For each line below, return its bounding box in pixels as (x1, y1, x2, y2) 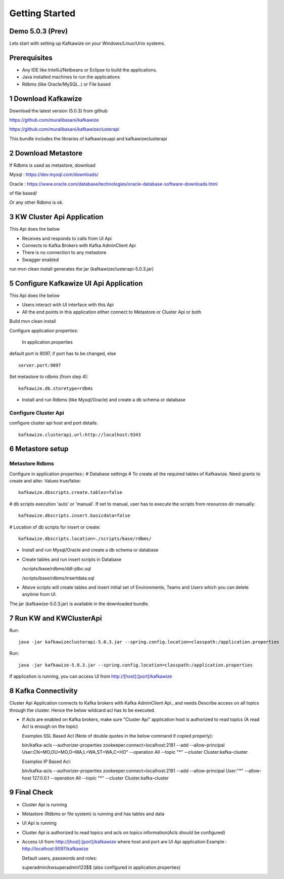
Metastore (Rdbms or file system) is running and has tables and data (22, 811, 165, 817)
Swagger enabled (22, 257, 59, 263)
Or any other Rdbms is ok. (9, 199, 64, 205)
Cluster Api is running (22, 801, 67, 808)
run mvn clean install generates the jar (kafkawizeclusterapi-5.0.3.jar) (9, 266, 154, 272)
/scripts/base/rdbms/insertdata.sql (22, 575, 94, 581)
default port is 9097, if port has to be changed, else (9, 350, 116, 357)
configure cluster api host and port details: (9, 420, 98, 426)
